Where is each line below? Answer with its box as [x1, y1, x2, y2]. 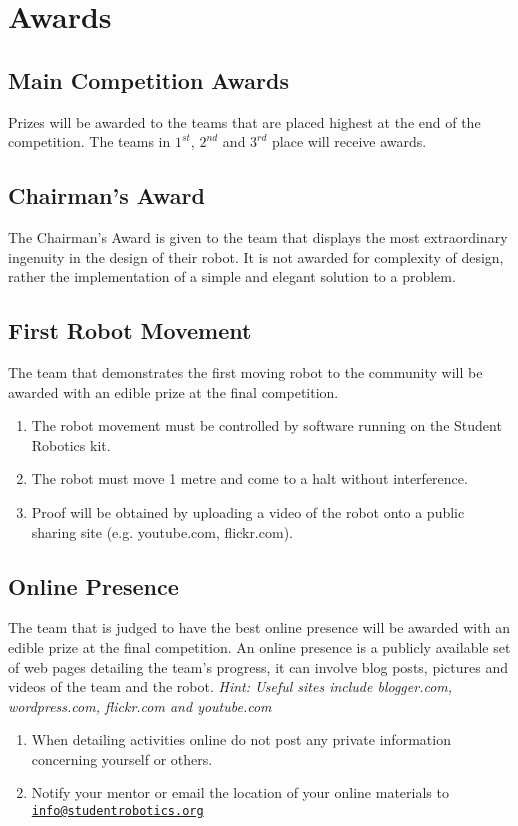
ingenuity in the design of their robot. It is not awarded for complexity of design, [8, 246, 504, 267]
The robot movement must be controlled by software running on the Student [31, 415, 502, 436]
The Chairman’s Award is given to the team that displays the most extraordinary [8, 226, 508, 247]
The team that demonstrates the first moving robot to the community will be [8, 361, 483, 382]
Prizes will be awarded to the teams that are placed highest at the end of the [8, 111, 481, 132]
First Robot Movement [8, 315, 252, 346]
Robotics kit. [31, 434, 111, 455]
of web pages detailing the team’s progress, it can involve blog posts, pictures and [8, 656, 508, 677]
